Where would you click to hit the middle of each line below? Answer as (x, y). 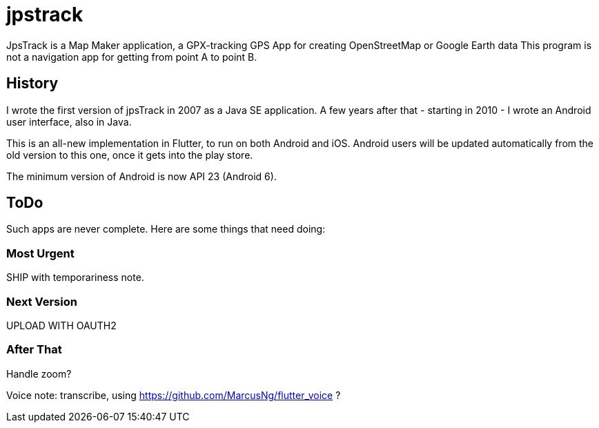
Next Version (42, 301)
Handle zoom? (39, 373)
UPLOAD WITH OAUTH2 (61, 325)
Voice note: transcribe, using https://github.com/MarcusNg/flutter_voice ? (174, 395)
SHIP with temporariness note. (75, 278)
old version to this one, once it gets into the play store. (130, 155)
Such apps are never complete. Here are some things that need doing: (166, 229)
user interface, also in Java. (69, 121)
